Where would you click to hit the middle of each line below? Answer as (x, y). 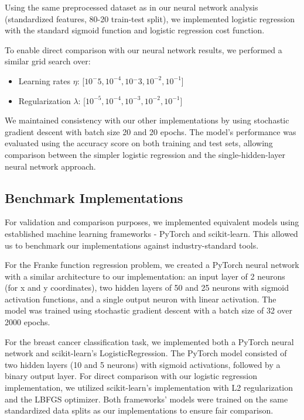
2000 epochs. (28, 322)
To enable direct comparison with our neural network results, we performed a (144, 49)
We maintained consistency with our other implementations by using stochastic (147, 120)
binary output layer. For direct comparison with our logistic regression (131, 376)
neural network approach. (50, 166)
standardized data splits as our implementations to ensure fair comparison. (139, 410)
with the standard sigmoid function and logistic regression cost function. (135, 30)
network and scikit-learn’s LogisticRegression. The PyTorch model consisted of (146, 353)
